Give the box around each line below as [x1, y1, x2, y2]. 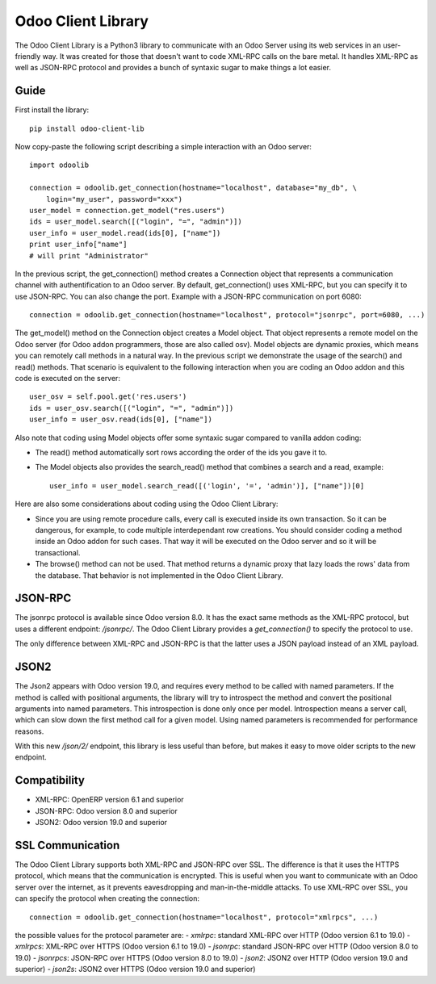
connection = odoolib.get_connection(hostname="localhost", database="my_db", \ [29, 183, 358, 193]
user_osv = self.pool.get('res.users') [29, 392, 187, 401]
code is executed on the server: [15, 374, 121, 383]
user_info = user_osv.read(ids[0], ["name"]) [29, 415, 213, 424]
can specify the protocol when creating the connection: [15, 894, 200, 903]
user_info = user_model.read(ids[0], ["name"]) [29, 228, 221, 237]
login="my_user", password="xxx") [45, 195, 183, 203]
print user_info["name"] [29, 240, 128, 249]
